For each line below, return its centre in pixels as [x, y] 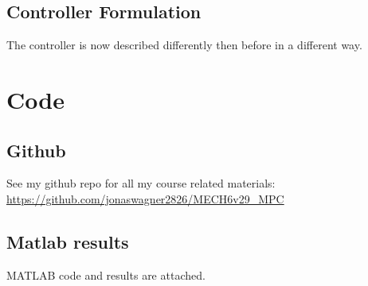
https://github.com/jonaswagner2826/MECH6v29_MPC [145, 198]
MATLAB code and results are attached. [106, 274]
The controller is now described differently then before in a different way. [184, 45]
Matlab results [68, 241]
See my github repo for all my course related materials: [141, 183]
